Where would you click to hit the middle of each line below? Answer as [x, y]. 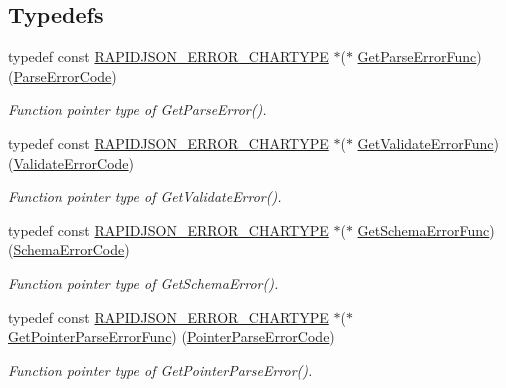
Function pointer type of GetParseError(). [137, 109]
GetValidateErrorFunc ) [428, 142]
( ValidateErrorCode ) [71, 162]
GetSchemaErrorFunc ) [426, 229]
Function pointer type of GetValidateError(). [145, 196]
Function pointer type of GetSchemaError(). [143, 282]
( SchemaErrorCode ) [69, 249]
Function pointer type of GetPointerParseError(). [160, 369]
